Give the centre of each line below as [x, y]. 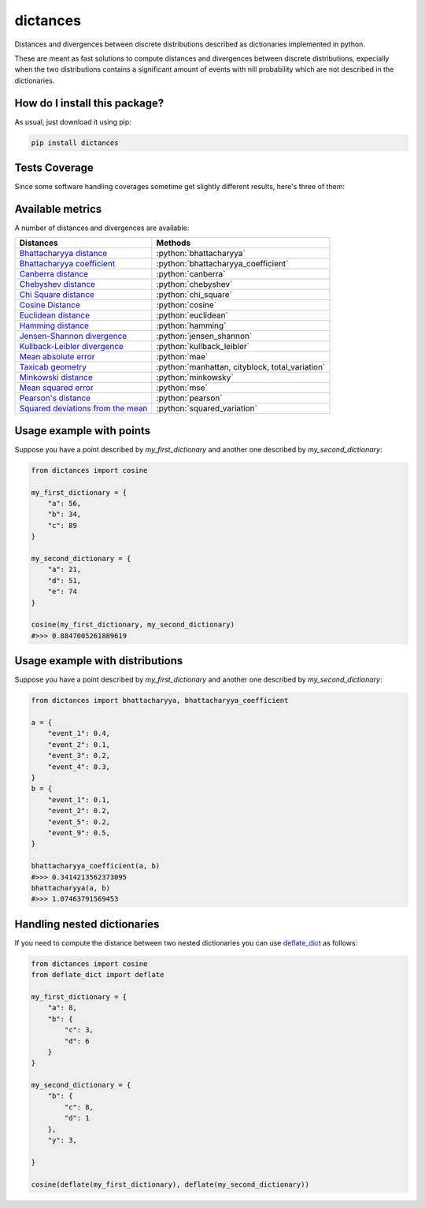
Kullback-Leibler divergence [71, 347]
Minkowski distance [56, 377]
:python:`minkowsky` [195, 377]
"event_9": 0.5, [79, 833]
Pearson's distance [55, 398]
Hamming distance [54, 325]
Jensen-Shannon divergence [73, 336]
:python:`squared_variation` [207, 408]
